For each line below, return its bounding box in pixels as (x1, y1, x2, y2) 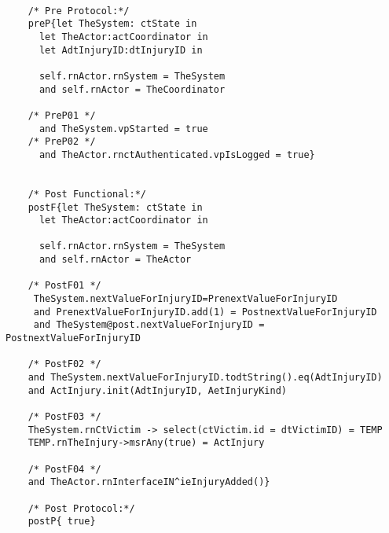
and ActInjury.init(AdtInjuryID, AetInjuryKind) (28, 384, 287, 396)
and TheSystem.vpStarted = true (39, 123, 208, 134)
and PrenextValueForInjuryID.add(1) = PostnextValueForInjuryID (33, 306, 377, 318)
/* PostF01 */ (28, 280, 101, 292)
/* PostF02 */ (28, 358, 101, 370)
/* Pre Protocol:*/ (28, 5, 130, 17)
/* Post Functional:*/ (28, 188, 146, 200)
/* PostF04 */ (28, 463, 101, 475)
